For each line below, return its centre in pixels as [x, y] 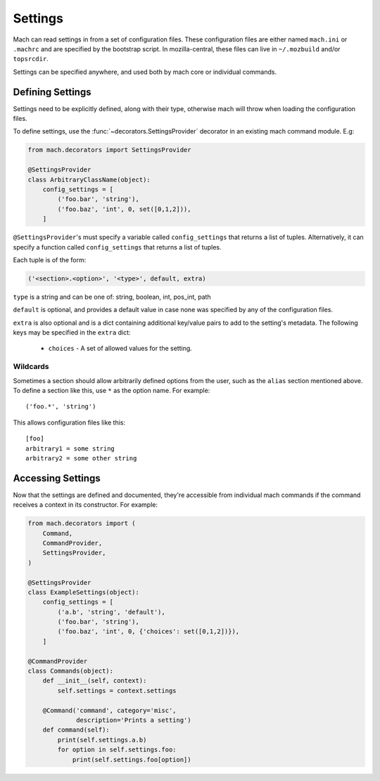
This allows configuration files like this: [69, 422]
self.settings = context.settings [117, 690]
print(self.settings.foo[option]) [132, 760]
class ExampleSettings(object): [84, 592]
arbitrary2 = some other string [81, 458]
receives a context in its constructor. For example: [85, 505]
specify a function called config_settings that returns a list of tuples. [117, 247]
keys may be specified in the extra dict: [72, 333]
